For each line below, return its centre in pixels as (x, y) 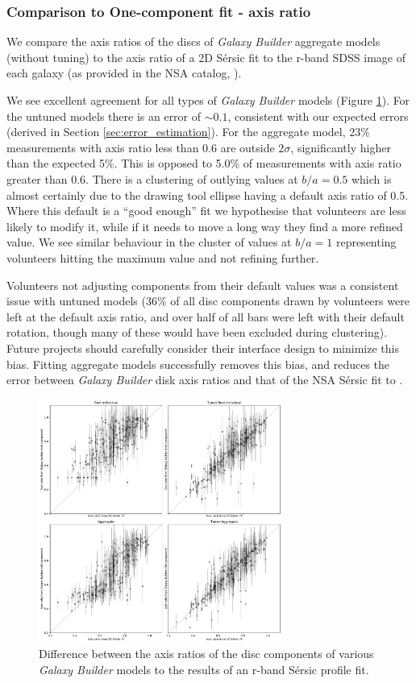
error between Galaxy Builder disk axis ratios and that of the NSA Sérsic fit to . (205, 380)
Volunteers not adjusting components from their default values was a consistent (203, 285)
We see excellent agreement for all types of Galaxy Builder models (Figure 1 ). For (208, 100)
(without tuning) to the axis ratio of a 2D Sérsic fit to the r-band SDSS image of (206, 57)
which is (371, 178)
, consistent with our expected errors (318, 116)
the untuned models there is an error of (104, 116)
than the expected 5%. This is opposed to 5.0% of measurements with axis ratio (204, 163)
